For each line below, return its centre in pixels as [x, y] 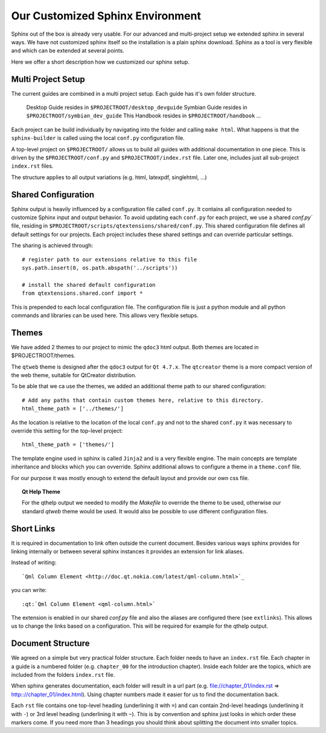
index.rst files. [32, 166]
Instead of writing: [34, 562]
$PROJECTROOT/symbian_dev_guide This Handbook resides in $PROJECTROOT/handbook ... [144, 116]
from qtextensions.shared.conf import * [82, 293]
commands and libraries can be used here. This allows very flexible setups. [105, 315]
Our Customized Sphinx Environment [106, 16]
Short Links [33, 529]
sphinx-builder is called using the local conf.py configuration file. [98, 138]
